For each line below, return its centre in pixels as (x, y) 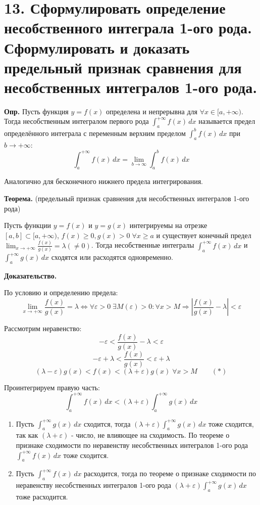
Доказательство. (31, 275)
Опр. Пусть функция (36, 111)
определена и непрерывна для (152, 111)
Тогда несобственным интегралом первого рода (76, 121)
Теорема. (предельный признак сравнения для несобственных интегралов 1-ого (127, 198)
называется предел (227, 121)
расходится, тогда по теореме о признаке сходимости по (170, 473)
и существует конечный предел (204, 235)
